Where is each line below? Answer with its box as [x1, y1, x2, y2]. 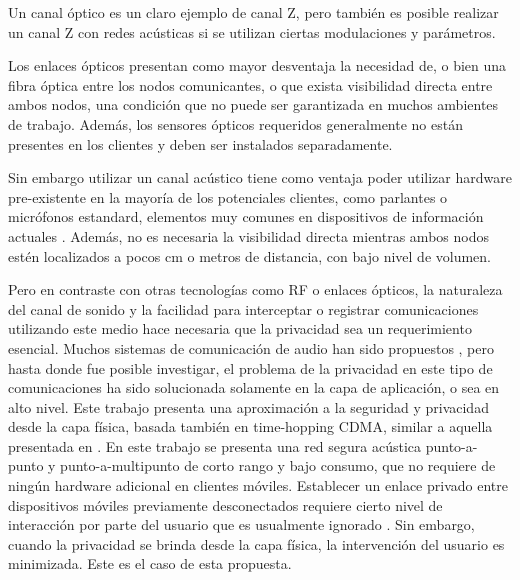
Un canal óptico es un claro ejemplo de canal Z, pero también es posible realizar [8, 2, 499, 22]
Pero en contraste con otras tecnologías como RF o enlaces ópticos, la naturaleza [8, 279, 503, 300]
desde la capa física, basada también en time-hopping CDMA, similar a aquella [8, 416, 493, 437]
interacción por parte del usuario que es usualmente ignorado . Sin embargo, [8, 514, 475, 535]
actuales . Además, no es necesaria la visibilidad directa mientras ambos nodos [8, 225, 489, 246]
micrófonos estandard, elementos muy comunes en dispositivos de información [8, 206, 484, 227]
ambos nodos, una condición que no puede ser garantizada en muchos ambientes [8, 94, 499, 115]
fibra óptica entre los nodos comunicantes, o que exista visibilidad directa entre [8, 74, 493, 95]
